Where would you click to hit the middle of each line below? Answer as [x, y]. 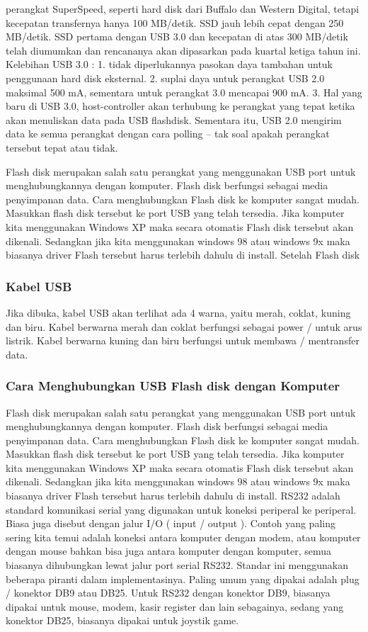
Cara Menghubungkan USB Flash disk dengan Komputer [173, 386]
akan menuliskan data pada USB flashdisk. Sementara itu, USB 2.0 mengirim [174, 119]
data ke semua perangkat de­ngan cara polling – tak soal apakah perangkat [168, 134]
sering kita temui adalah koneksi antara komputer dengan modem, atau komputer [183, 537]
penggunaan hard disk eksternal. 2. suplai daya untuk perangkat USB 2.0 [165, 78]
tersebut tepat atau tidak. [62, 147]
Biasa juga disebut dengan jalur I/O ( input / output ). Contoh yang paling [171, 523]
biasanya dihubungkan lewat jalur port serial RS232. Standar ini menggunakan [177, 565]
